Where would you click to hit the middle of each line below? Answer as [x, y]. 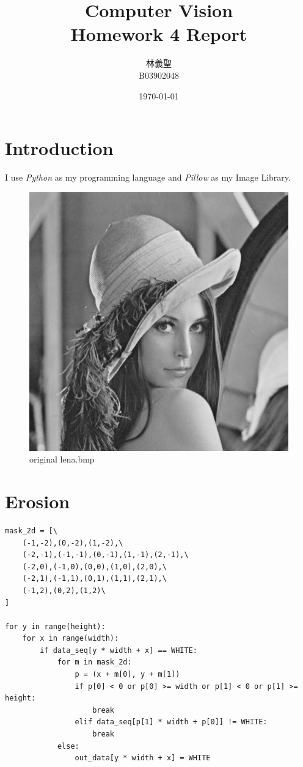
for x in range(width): [71, 639]
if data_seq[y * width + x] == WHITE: [119, 650]
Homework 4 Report [159, 34]
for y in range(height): [55, 626]
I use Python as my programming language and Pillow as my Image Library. [148, 177]
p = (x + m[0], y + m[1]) [127, 675]
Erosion [38, 501]
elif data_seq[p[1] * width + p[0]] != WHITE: [171, 722]
